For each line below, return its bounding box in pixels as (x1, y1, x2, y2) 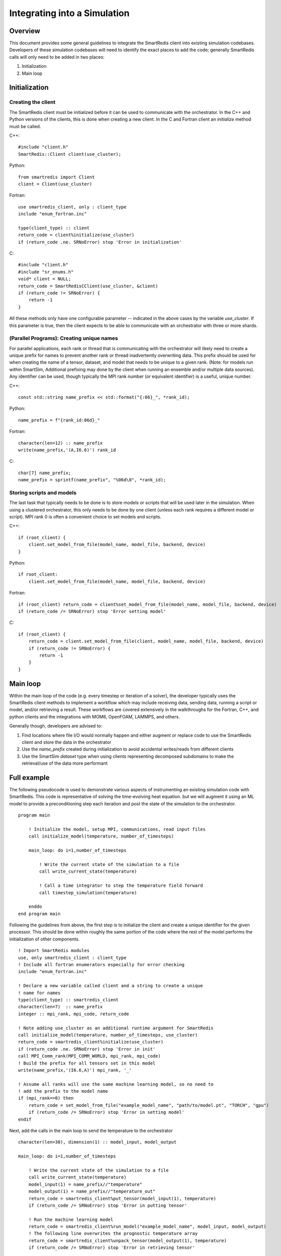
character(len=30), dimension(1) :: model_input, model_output (18, 1139, 177, 1145)
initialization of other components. (9, 936, 80, 942)
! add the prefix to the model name (18, 1088, 108, 1094)
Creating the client (9, 98, 56, 106)
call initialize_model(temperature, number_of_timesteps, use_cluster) (18, 1032, 198, 1037)
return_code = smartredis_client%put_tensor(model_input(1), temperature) (28, 1196, 216, 1201)
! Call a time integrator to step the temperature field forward (39, 883, 203, 889)
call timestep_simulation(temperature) (39, 890, 137, 895)
